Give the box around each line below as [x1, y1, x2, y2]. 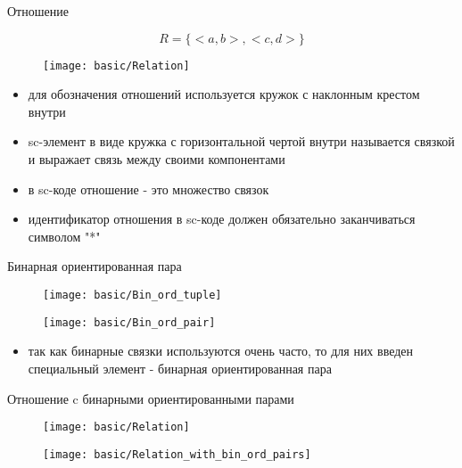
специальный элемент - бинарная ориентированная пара [28, 358, 332, 377]
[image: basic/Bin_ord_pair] [43, 316, 216, 329]
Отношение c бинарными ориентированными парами [7, 389, 294, 407]
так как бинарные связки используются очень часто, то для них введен [28, 341, 414, 360]
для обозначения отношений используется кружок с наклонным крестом [28, 85, 420, 103]
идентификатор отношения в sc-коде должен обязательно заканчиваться [28, 209, 416, 228]
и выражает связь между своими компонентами [28, 150, 285, 168]
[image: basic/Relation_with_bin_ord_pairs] [43, 447, 311, 461]
